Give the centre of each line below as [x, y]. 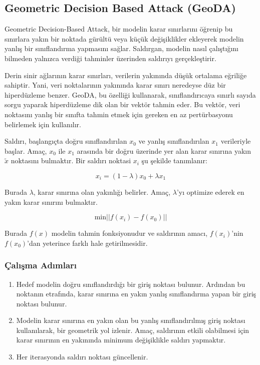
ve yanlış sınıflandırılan [174, 141]
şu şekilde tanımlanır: [174, 160]
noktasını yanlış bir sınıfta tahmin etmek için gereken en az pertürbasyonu [119, 114]
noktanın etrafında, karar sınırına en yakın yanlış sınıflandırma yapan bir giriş [136, 294]
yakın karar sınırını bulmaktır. [51, 202]
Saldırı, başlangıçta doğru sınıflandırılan [66, 141]
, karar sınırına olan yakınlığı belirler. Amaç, [102, 192]
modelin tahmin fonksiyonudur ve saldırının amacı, [129, 233]
